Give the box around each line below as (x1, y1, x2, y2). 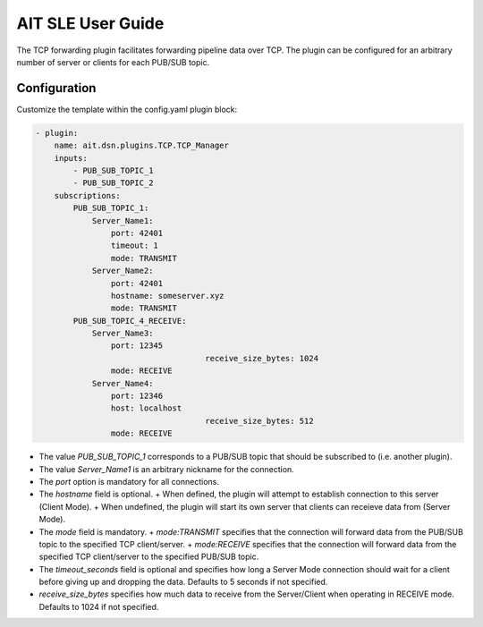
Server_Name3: (91, 328, 154, 339)
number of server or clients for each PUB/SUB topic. (16, 56, 210, 67)
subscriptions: (54, 191, 121, 200)
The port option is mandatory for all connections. (38, 476, 219, 487)
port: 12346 (110, 391, 164, 402)
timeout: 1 (110, 241, 158, 250)
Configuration (16, 80, 97, 96)
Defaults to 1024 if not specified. (38, 601, 159, 612)
